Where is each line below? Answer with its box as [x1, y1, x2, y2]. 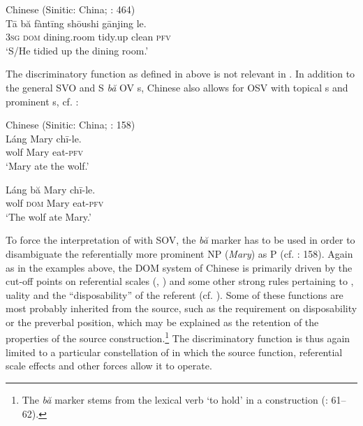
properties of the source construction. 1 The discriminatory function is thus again [6, 329, 350, 346]
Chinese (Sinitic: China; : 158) [6, 117, 135, 132]
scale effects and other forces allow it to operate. [6, 358, 212, 373]
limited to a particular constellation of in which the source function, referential [6, 344, 343, 359]
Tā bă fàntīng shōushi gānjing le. [6, 15, 147, 30]
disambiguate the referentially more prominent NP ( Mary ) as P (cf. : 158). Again [6, 246, 353, 260]
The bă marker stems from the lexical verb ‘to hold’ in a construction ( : [22, 392, 328, 406]
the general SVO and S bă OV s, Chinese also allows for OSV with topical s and [6, 80, 348, 94]
